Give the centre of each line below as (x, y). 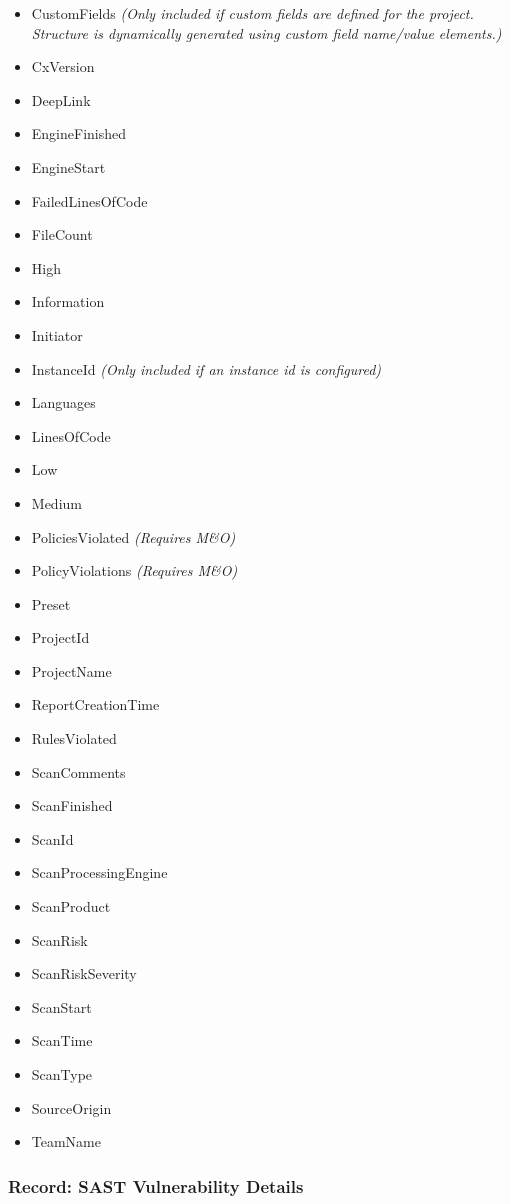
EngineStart (68, 166)
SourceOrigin (71, 1107)
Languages (63, 402)
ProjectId (60, 637)
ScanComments (78, 771)
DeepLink (61, 99)
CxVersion (63, 66)
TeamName (66, 1141)
